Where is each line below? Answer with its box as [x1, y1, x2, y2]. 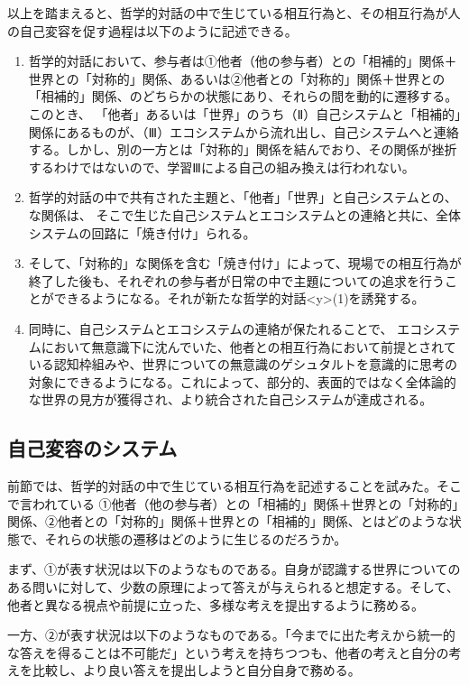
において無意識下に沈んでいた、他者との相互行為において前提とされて [41, 337, 456, 356]
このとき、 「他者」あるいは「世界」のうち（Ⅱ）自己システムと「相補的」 [28, 104, 461, 123]
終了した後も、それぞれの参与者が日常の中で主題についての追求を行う [28, 271, 445, 290]
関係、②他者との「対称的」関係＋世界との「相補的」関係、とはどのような [7, 512, 449, 531]
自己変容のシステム [7, 434, 178, 462]
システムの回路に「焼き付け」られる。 [28, 223, 256, 242]
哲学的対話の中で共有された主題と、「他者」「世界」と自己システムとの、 [28, 188, 457, 207]
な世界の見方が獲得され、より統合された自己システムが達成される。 [28, 390, 433, 409]
